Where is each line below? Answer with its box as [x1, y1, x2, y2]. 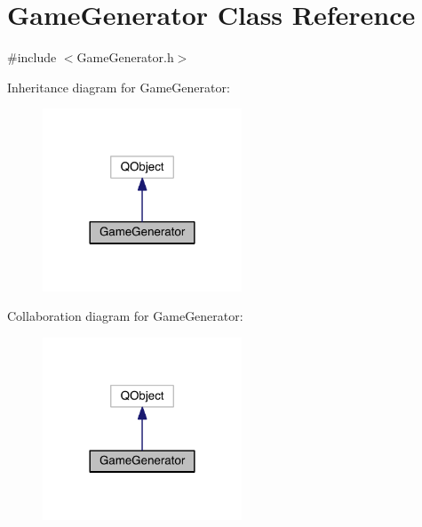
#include [7, 48, 57, 67]
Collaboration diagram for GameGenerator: [7, 307, 243, 325]
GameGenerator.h [76, 48, 174, 67]
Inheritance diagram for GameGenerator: [7, 77, 230, 96]
